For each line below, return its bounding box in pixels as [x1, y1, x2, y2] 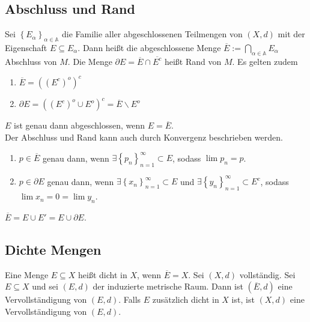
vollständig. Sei [239, 268, 296, 281]
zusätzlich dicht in [152, 293, 219, 306]
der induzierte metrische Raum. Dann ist [93, 280, 243, 293]
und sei [32, 280, 58, 293]
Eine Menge [5, 268, 49, 281]
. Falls [118, 293, 141, 306]
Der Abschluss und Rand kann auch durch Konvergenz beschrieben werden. [5, 130, 283, 143]
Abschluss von [5, 55, 57, 67]
